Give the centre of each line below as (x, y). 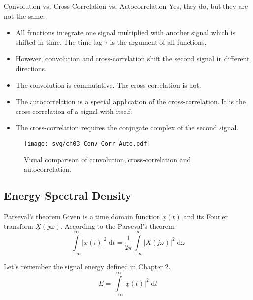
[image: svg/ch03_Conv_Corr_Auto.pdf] (87, 143)
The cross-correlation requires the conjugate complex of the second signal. (127, 128)
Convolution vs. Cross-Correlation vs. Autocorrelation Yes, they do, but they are (126, 6)
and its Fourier (206, 216)
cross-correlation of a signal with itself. (74, 111)
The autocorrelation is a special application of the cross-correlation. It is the (131, 101)
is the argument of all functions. (158, 42)
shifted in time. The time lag (59, 42)
